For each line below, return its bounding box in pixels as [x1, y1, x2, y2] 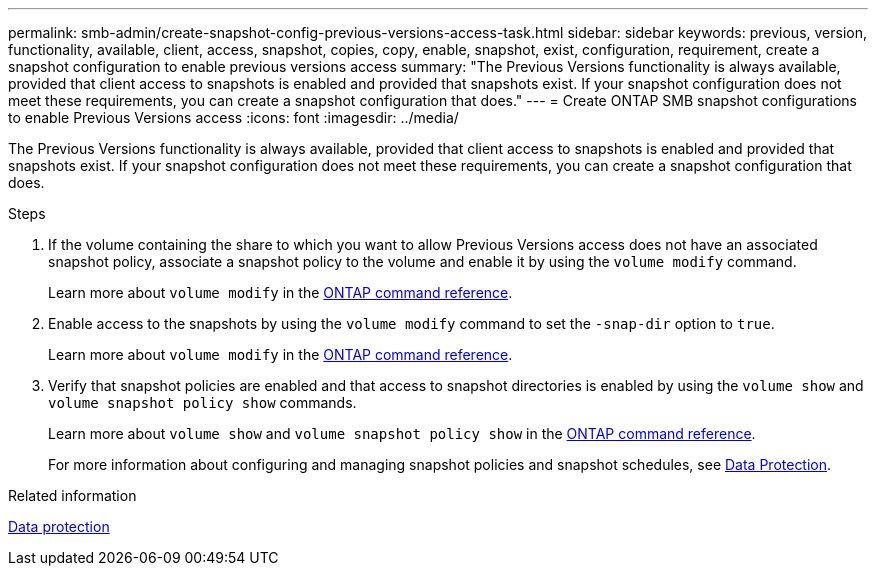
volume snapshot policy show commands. [48, 394, 357, 411]
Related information [8, 487, 137, 504]
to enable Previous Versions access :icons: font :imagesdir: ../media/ [8, 109, 459, 126]
